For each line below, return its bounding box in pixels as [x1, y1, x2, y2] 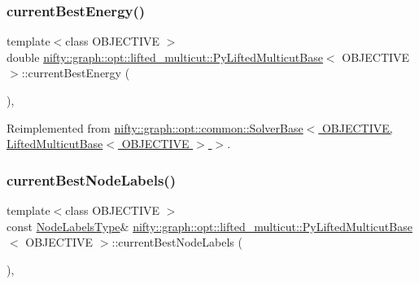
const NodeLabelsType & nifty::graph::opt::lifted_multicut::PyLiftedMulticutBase [7, 217, 412, 234]
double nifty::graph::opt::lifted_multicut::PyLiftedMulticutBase [7, 48, 323, 65]
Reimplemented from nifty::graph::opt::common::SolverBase [7, 119, 303, 136]
